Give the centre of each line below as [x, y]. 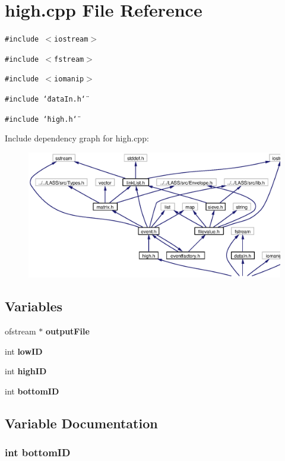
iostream [71, 40]
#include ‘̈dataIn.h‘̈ [45, 100]
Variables [34, 306]
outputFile [67, 331]
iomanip [69, 79]
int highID [26, 371]
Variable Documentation [81, 423]
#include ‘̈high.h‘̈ [41, 119]
